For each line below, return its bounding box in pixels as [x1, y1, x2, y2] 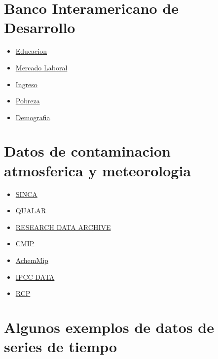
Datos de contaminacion [4, 141, 171, 161]
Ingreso [15, 79, 37, 89]
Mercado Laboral [15, 62, 68, 72]
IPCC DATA [15, 271, 55, 282]
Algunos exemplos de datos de [4, 317, 214, 337]
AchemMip [15, 255, 48, 265]
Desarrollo [4, 17, 75, 37]
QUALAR [15, 205, 46, 216]
